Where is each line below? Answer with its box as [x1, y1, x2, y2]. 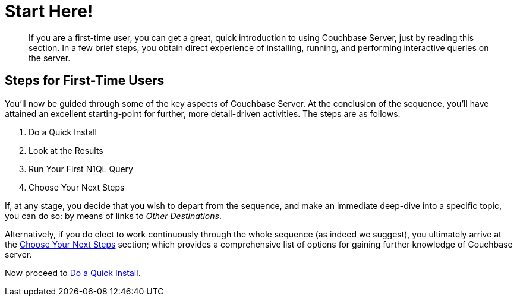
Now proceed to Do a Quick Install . [5, 267, 141, 278]
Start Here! [5, 1, 93, 21]
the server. [29, 52, 71, 63]
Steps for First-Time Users [5, 73, 165, 88]
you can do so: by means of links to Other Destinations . [5, 210, 222, 221]
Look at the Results [29, 145, 103, 156]
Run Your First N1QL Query [29, 163, 133, 174]
